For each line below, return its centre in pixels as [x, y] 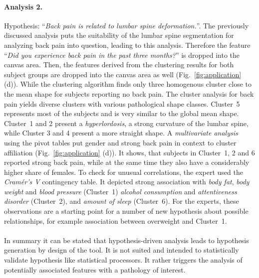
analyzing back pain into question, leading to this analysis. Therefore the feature [127, 45]
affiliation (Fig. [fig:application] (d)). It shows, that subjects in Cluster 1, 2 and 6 [129, 152]
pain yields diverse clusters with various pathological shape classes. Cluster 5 [122, 103]
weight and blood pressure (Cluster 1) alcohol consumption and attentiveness [121, 191]
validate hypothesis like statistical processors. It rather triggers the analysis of [123, 260]
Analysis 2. [23, 6]
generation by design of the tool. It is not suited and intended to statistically [122, 250]
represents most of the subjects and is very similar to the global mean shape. [122, 113]
